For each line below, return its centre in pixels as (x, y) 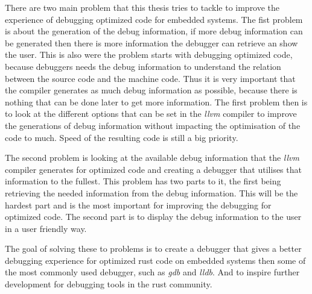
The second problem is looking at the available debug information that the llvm (152, 158)
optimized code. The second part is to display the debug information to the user (153, 217)
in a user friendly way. (46, 228)
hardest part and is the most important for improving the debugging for (138, 205)
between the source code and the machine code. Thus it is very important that (150, 78)
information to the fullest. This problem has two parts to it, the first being (143, 181)
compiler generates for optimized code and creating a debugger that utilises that (153, 169)
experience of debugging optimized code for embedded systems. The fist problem (154, 19)
